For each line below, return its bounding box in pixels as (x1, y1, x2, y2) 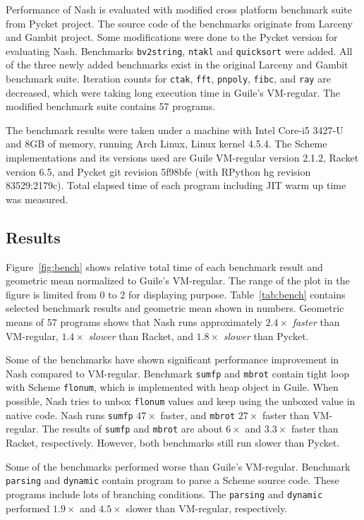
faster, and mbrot (160, 407, 236, 422)
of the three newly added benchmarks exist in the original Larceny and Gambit (6, 57, 348, 72)
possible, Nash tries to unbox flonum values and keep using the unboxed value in (6, 394, 356, 409)
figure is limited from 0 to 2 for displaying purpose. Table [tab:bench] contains (6, 286, 346, 301)
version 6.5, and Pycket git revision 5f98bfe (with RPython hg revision (6, 164, 311, 179)
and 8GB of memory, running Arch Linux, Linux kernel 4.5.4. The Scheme (6, 136, 327, 151)
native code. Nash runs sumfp (6, 407, 133, 422)
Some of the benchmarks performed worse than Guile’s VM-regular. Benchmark (6, 459, 351, 473)
